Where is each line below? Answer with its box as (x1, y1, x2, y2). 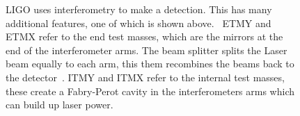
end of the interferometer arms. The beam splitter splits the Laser (6, 42, 287, 57)
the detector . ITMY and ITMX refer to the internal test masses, (6, 69, 285, 84)
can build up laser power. (6, 97, 113, 112)
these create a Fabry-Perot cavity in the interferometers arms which (6, 83, 295, 98)
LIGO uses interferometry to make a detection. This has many (6, 2, 272, 16)
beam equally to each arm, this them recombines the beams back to (6, 56, 294, 71)
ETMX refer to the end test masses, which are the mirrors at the (6, 29, 283, 44)
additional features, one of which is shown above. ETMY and (6, 15, 271, 30)
